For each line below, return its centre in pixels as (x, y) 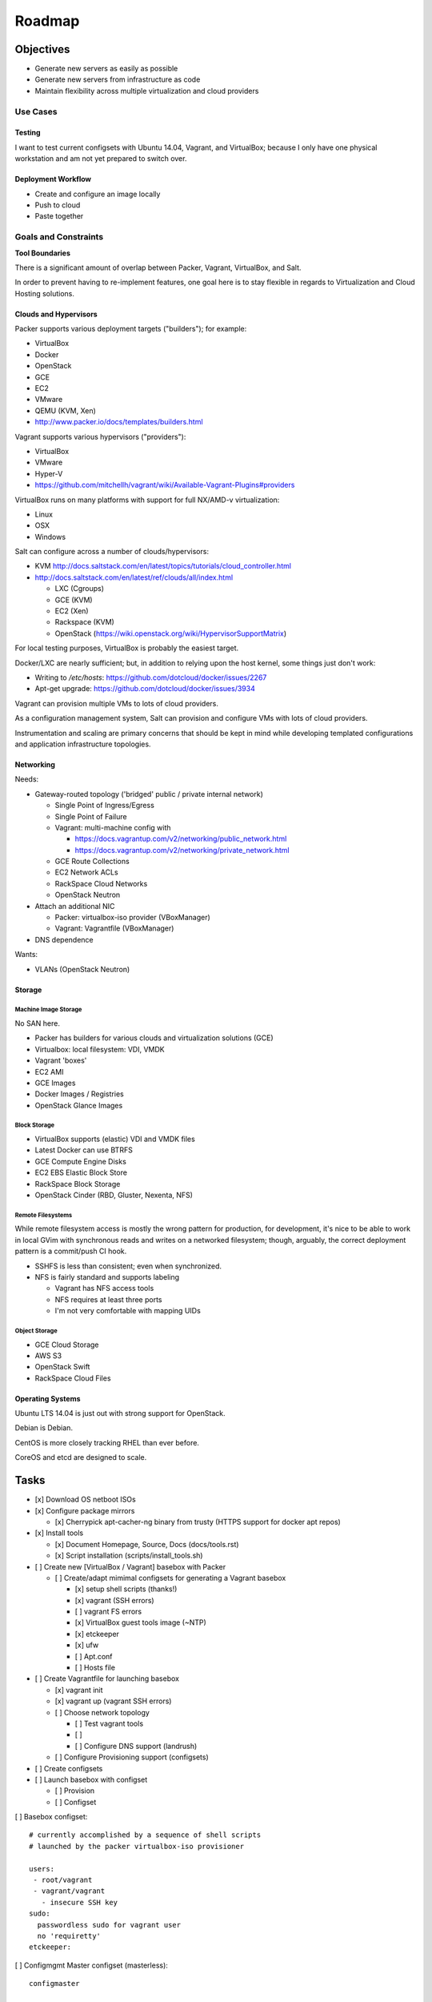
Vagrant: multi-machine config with (113, 827)
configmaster (54, 1984)
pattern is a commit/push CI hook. (71, 1251)
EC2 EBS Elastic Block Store (81, 1172)
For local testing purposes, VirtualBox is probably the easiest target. (127, 648)
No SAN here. (37, 1023)
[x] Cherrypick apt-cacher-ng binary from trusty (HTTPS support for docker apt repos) (198, 1522)
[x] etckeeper (97, 1634)
